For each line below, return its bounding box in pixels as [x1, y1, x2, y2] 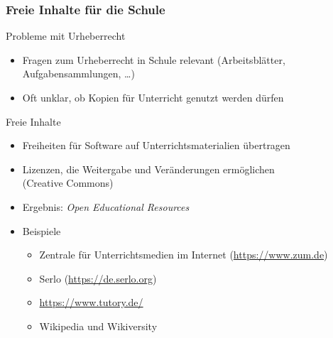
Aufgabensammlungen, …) [22, 66, 135, 81]
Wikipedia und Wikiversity [39, 318, 158, 333]
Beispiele [22, 223, 61, 238]
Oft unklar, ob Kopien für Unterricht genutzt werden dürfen [22, 90, 284, 104]
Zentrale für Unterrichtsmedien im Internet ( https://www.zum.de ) [39, 247, 328, 262]
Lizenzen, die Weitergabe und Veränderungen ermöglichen [22, 161, 275, 176]
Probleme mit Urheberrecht [6, 28, 126, 43]
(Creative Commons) [22, 175, 114, 190]
